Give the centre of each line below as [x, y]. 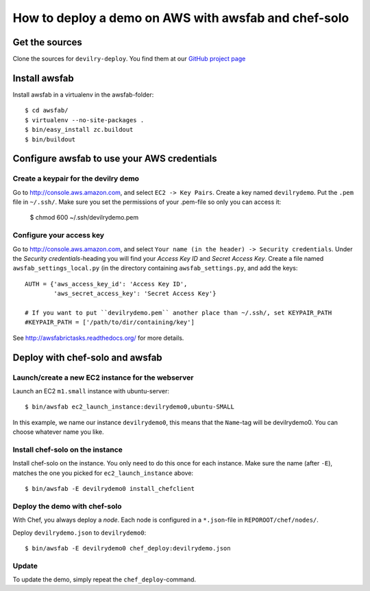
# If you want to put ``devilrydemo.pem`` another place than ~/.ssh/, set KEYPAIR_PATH [178, 313]
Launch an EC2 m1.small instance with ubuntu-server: [91, 391]
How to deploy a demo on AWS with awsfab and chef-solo [181, 18]
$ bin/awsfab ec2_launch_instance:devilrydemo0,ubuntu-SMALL [129, 407]
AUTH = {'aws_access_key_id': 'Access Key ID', [106, 284]
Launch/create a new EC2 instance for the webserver [103, 378]
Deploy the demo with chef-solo [67, 506]
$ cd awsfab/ [47, 111]
